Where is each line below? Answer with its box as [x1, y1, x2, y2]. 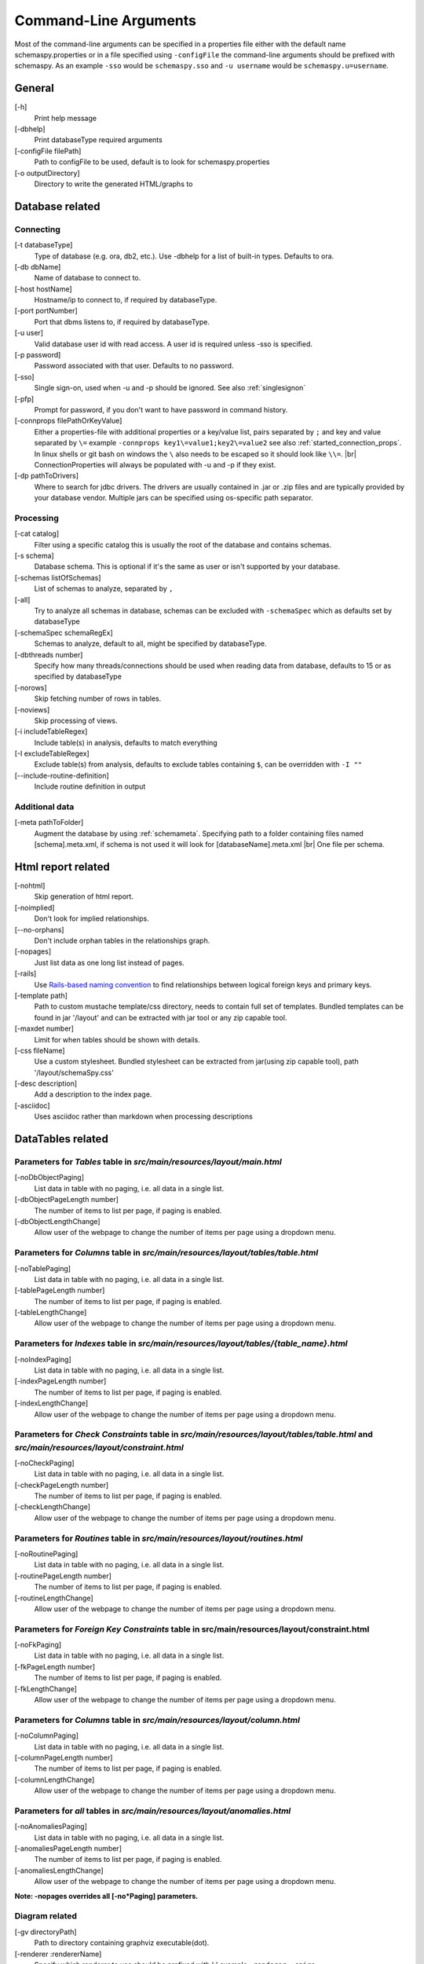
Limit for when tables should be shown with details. [34, 1035, 200, 1044]
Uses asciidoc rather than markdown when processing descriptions [34, 1112, 253, 1121]
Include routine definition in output [34, 782, 146, 791]
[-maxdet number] [14, 1024, 75, 1033]
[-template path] [14, 991, 68, 1000]
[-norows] [14, 683, 47, 692]
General [14, 82, 55, 95]
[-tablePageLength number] [14, 1285, 105, 1295]
